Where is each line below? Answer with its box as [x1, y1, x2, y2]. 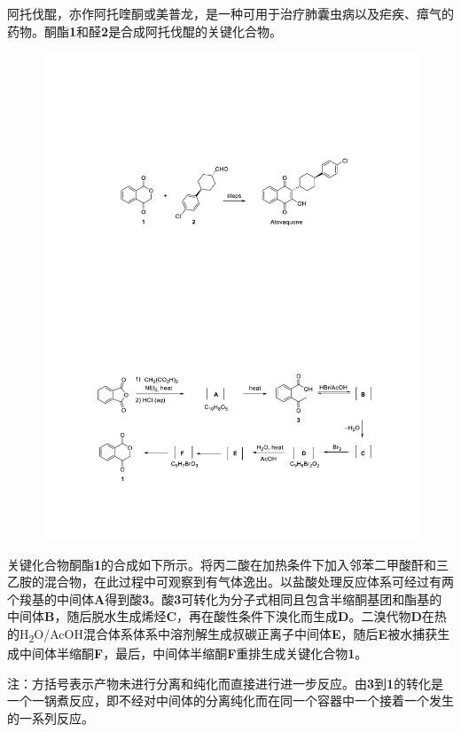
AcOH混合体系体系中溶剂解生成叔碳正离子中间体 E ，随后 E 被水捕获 [50, 625, 438, 643]
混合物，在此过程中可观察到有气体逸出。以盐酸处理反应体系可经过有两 [43, 572, 454, 591]
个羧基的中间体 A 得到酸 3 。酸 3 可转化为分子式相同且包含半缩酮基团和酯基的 [7, 589, 442, 608]
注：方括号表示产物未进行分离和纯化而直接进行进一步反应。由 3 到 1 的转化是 [7, 673, 444, 692]
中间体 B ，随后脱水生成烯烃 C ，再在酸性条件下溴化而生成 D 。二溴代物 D [7, 607, 422, 626]
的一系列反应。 [7, 708, 94, 727]
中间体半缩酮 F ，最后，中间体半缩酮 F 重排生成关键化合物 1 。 [19, 644, 368, 663]
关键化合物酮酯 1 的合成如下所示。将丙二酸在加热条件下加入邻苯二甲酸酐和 [7, 555, 437, 573]
